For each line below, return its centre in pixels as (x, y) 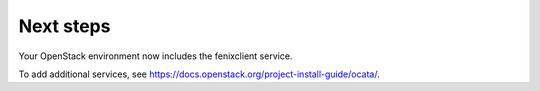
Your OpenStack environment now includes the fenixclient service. (155, 56)
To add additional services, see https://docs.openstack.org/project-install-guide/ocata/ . (199, 74)
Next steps (64, 26)
